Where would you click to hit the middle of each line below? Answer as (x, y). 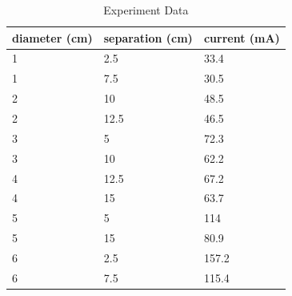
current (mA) (242, 37)
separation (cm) (148, 37)
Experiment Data (146, 10)
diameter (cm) (52, 37)
